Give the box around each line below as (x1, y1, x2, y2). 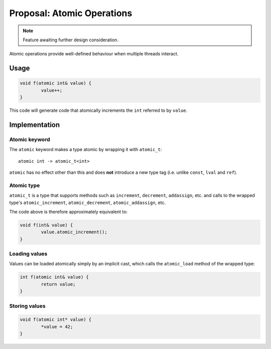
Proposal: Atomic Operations (9, 8, 132, 19)
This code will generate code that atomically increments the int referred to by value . (9, 107, 188, 113)
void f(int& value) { (20, 222, 73, 228)
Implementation (9, 120, 60, 129)
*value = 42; (41, 324, 73, 329)
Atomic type (9, 182, 40, 189)
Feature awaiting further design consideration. (23, 37, 119, 43)
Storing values (9, 302, 46, 309)
